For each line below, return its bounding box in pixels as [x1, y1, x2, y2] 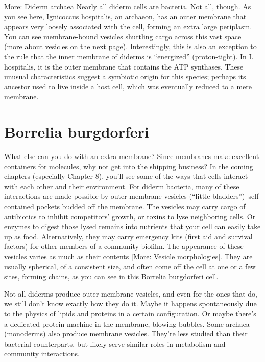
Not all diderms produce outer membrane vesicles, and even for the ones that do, [4, 288, 257, 299]
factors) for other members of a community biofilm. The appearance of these [4, 241, 244, 252]
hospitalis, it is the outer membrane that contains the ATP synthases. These [4, 61, 244, 72]
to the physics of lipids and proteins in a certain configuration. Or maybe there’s [4, 308, 256, 319]
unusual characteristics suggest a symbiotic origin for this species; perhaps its [4, 71, 246, 82]
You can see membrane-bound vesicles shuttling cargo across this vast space [4, 31, 242, 41]
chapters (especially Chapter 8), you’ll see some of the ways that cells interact [4, 171, 248, 182]
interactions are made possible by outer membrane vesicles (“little [4, 191, 210, 201]
